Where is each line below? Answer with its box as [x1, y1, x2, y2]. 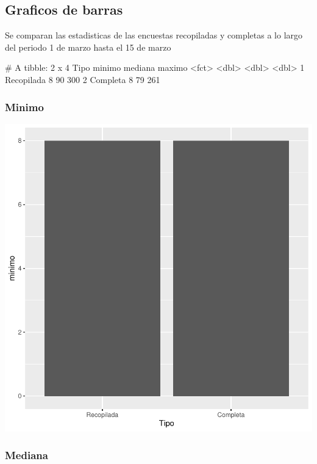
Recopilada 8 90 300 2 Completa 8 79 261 [5, 73, 160, 85]
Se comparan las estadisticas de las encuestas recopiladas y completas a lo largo [5, 29, 303, 42]
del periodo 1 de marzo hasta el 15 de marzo [5, 40, 171, 53]
